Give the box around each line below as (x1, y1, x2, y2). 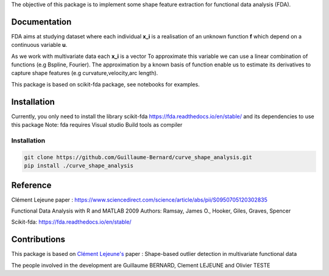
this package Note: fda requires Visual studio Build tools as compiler (11, 121, 183, 129)
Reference (11, 180, 52, 190)
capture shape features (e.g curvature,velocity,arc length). (11, 69, 158, 77)
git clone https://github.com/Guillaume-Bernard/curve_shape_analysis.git (24, 154, 253, 161)
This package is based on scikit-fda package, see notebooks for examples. (11, 80, 200, 88)
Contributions (11, 235, 65, 245)
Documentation (11, 16, 72, 27)
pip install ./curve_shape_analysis (24, 162, 134, 169)
